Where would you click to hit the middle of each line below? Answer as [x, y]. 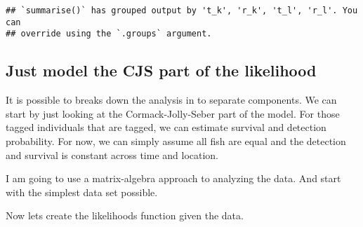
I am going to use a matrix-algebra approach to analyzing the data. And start [173, 178]
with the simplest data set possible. [82, 192]
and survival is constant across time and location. [112, 154]
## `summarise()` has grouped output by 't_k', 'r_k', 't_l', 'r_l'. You [182, 11]
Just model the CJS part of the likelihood [161, 70]
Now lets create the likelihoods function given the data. [125, 215]
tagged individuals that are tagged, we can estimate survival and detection [166, 127]
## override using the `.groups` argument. [109, 34]
